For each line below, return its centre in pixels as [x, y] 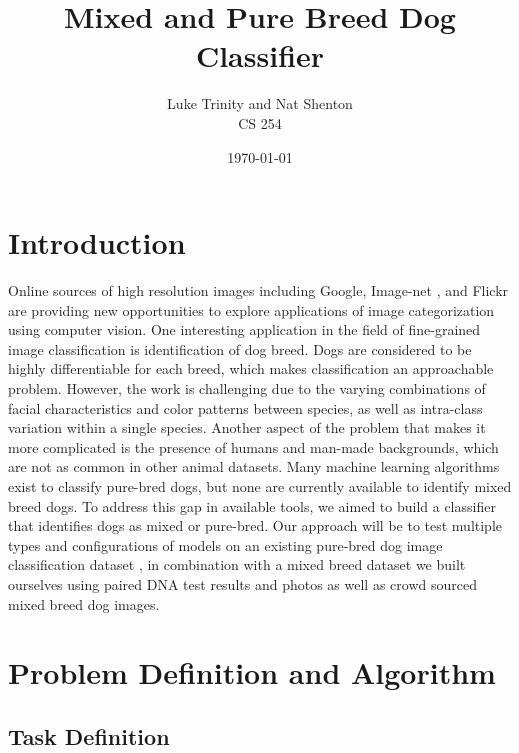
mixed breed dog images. [84, 603]
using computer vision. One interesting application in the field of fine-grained [244, 329]
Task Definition [89, 735]
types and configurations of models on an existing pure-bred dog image [225, 544]
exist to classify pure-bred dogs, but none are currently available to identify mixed [260, 485]
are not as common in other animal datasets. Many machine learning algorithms [254, 466]
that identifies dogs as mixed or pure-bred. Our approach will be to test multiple [255, 525]
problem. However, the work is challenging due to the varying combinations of [247, 388]
